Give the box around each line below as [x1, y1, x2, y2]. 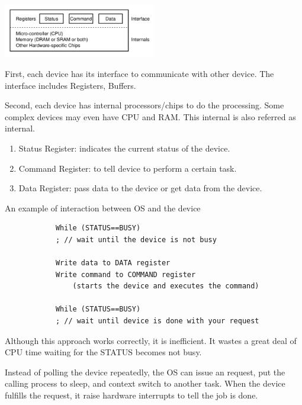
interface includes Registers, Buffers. [5, 79, 136, 91]
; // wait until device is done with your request [55, 317, 259, 326]
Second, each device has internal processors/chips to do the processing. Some [5, 99, 284, 111]
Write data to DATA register [55, 259, 171, 268]
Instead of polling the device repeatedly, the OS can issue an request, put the [5, 365, 285, 378]
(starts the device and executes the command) [72, 282, 259, 291]
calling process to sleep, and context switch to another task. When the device [5, 377, 285, 390]
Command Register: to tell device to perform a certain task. [18, 162, 237, 174]
